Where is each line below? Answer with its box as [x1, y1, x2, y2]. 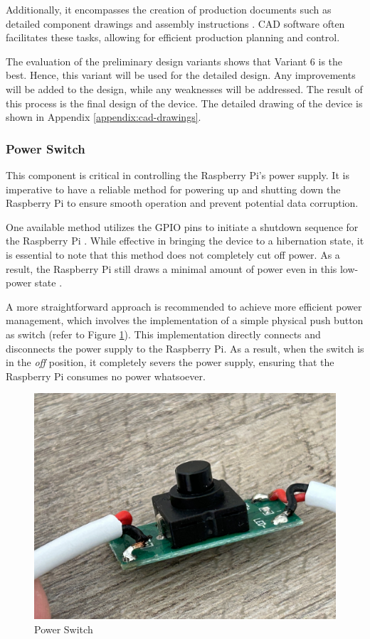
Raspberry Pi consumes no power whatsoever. [6, 368, 206, 383]
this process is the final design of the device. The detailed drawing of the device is [6, 95, 363, 110]
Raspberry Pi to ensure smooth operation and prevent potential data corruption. [6, 195, 359, 210]
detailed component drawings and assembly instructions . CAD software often [6, 16, 345, 31]
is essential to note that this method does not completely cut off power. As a [6, 247, 340, 262]
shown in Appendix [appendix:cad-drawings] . [6, 109, 201, 124]
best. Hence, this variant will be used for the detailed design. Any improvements [6, 68, 356, 82]
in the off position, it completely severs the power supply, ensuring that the [6, 355, 334, 370]
